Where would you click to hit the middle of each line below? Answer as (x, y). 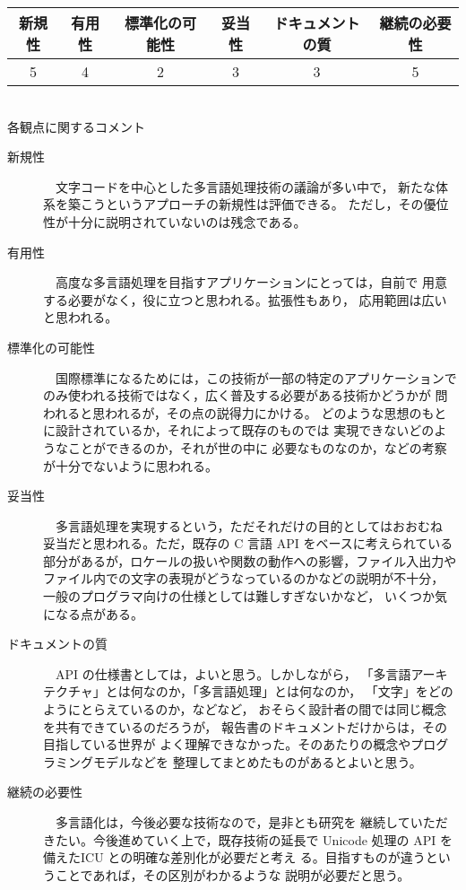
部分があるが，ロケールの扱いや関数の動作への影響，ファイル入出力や (250, 560)
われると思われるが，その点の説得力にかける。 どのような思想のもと (245, 412)
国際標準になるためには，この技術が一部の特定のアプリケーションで (256, 377)
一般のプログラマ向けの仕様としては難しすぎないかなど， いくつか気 (245, 596)
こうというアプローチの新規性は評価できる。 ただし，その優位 (264, 204)
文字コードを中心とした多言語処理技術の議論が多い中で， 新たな (246, 186)
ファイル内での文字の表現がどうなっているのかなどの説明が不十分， (244, 578)
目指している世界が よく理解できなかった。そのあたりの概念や (227, 744)
